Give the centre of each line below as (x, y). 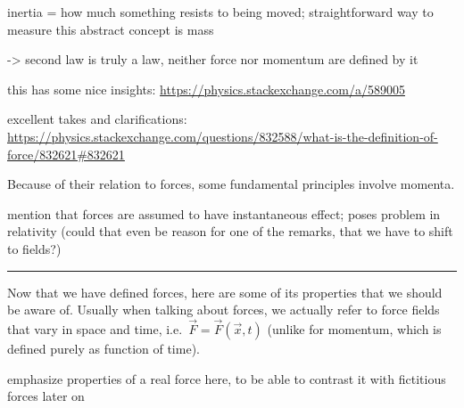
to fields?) (34, 248)
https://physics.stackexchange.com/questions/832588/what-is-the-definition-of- (223, 136)
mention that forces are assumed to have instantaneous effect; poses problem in (224, 213)
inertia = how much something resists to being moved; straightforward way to (220, 12)
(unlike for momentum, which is (354, 328)
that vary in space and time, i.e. (95, 328)
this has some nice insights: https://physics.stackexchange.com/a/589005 (206, 89)
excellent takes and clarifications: (97, 119)
